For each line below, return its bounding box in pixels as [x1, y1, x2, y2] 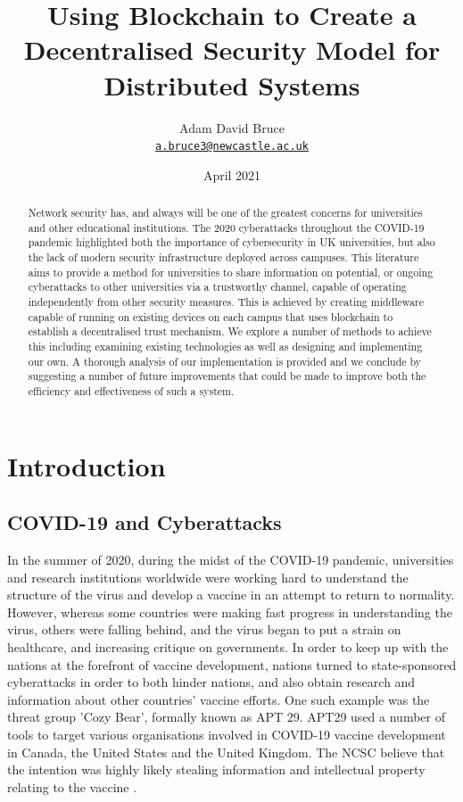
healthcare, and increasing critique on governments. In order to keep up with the [7, 638, 449, 657]
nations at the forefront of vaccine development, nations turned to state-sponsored [7, 655, 457, 674]
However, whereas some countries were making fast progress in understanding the [7, 602, 452, 621]
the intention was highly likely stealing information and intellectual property [7, 760, 426, 779]
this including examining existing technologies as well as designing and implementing [28, 339, 423, 354]
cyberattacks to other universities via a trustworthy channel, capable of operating [28, 279, 407, 294]
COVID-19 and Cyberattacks [7, 508, 282, 536]
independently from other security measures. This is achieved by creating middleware [28, 294, 424, 310]
